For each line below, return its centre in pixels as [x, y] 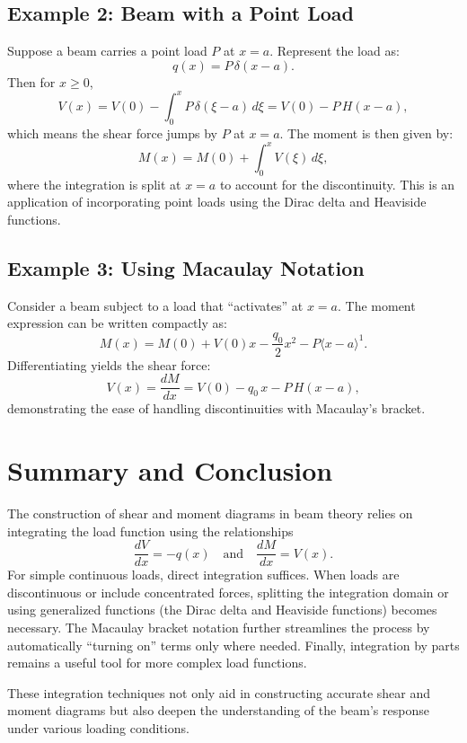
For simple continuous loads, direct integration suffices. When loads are [203, 575]
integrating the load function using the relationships [150, 531]
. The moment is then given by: [366, 133]
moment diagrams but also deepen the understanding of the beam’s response [218, 710]
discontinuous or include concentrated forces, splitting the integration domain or [228, 592]
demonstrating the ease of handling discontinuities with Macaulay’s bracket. [216, 408]
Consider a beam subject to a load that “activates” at [155, 305]
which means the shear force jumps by [113, 133]
